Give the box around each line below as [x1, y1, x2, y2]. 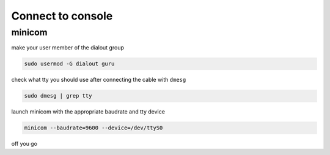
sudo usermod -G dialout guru [24, 60, 115, 67]
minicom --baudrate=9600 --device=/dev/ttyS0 [24, 124, 163, 131]
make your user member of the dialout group [11, 44, 125, 51]
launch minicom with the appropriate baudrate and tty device [11, 108, 165, 115]
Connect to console [11, 9, 113, 23]
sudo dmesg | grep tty [24, 92, 92, 99]
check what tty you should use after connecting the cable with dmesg [11, 76, 186, 84]
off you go [11, 140, 38, 148]
